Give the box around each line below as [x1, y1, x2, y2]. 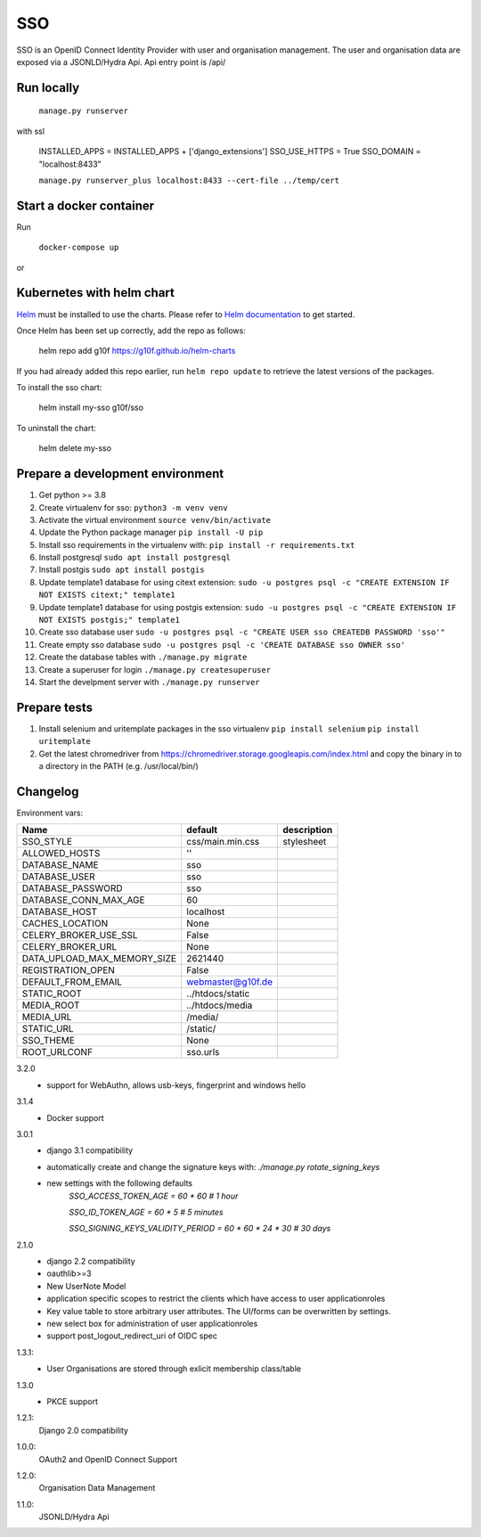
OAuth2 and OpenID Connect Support [38, 1453, 178, 1465]
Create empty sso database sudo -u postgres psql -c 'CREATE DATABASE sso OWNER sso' [38, 639, 405, 650]
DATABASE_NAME [21, 859, 99, 871]
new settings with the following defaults [46, 1178, 193, 1189]
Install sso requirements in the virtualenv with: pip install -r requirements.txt [38, 539, 355, 550]
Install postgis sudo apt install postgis [38, 564, 205, 575]
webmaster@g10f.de [186, 976, 273, 988]
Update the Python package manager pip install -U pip [38, 527, 264, 538]
